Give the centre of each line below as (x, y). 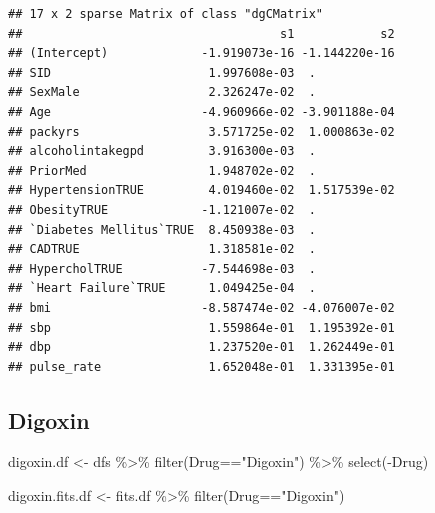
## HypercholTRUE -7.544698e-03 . (162, 268)
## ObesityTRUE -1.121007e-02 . (162, 209)
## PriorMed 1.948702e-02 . (162, 170)
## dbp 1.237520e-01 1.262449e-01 (201, 347)
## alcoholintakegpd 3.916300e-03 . (162, 151)
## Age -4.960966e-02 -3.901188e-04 (201, 111)
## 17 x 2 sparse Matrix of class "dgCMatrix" (165, 14)
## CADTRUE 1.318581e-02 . (162, 249)
